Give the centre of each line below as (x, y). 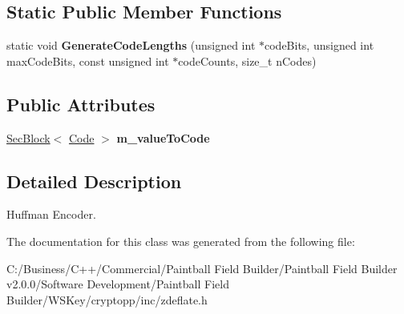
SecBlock (28, 137)
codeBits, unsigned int (319, 45)
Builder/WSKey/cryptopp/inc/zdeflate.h (107, 299)
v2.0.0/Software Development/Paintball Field (118, 284)
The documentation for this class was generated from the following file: (181, 241)
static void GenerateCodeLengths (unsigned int (131, 45)
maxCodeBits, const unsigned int (88, 60)
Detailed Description (94, 181)
